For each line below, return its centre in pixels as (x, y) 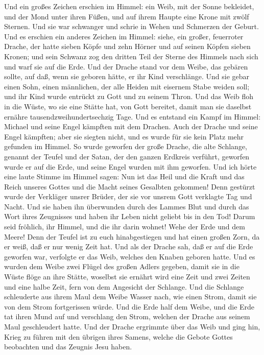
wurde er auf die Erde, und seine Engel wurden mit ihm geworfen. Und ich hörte (130, 166)
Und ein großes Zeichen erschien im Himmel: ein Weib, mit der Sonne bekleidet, (129, 6)
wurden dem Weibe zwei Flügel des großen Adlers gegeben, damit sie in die (122, 266)
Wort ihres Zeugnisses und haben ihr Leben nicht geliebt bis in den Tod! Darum (130, 216)
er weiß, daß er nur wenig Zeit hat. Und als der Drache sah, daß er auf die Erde (129, 246)
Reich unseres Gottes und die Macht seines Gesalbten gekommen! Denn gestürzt (130, 186)
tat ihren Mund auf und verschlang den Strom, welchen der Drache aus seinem (127, 316)
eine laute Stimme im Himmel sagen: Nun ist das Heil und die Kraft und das (124, 176)
